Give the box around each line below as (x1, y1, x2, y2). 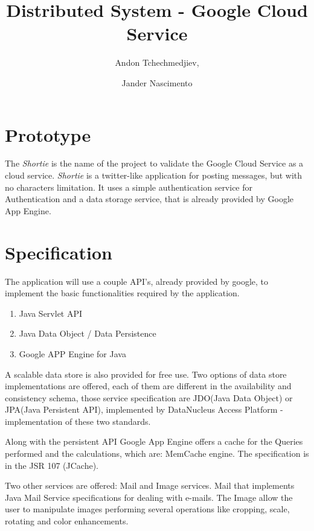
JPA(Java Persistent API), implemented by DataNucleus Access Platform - (5, 403, 283, 416)
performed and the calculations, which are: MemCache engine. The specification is (5, 447, 309, 460)
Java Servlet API (19, 307, 83, 319)
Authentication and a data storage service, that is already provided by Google (5, 192, 294, 205)
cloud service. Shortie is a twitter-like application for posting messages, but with (5, 169, 303, 182)
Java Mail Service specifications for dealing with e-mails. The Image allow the (5, 491, 293, 503)
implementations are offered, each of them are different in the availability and (5, 380, 292, 392)
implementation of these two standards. (5, 415, 151, 427)
